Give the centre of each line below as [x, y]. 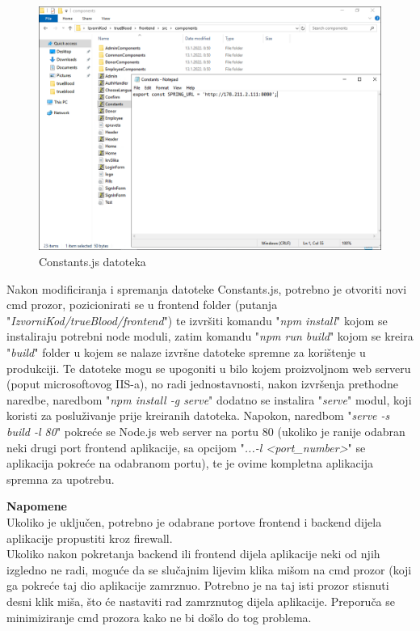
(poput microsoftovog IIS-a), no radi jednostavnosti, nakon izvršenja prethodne [203, 384]
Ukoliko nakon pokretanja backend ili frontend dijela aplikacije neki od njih [193, 554]
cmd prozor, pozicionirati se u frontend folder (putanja [142, 305]
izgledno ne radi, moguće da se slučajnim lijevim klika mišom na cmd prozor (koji [209, 569]
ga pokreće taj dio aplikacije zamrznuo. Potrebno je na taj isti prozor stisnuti [198, 585]
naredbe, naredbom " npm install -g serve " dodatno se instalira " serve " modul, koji [209, 399]
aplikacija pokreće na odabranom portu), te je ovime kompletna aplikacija [190, 463]
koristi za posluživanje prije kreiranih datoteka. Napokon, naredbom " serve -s [198, 415]
